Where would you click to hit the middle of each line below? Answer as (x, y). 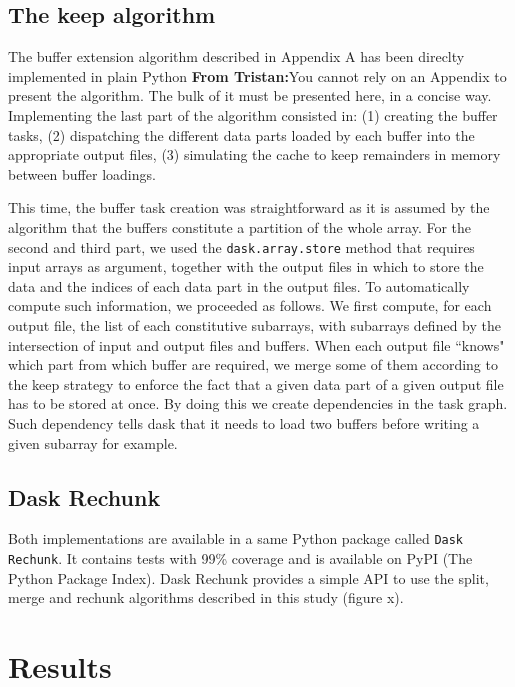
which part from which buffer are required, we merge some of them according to (253, 364)
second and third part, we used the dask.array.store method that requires (241, 246)
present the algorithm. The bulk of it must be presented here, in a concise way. (250, 95)
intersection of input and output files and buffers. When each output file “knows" (256, 344)
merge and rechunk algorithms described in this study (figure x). (206, 597)
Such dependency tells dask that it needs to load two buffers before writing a (244, 422)
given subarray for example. (93, 442)
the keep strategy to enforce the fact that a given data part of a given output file (256, 383)
